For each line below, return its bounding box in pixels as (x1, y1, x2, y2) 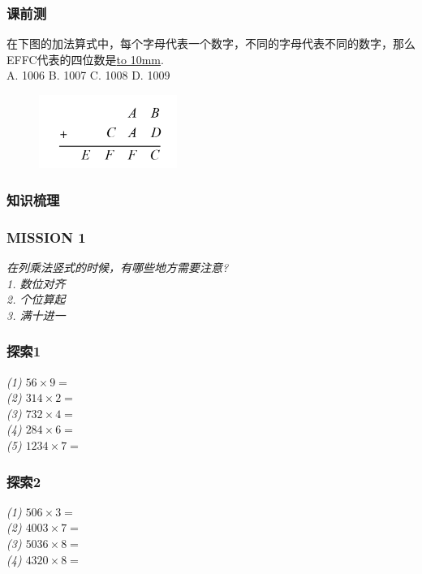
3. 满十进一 (6, 306, 66, 323)
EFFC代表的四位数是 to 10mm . (6, 50, 164, 67)
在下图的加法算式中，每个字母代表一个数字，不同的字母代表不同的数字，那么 (6, 35, 416, 52)
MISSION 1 (6, 227, 86, 247)
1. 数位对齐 (6, 274, 66, 291)
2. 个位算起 (6, 291, 66, 308)
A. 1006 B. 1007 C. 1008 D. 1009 (6, 67, 170, 84)
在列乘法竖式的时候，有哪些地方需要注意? (6, 259, 229, 276)
